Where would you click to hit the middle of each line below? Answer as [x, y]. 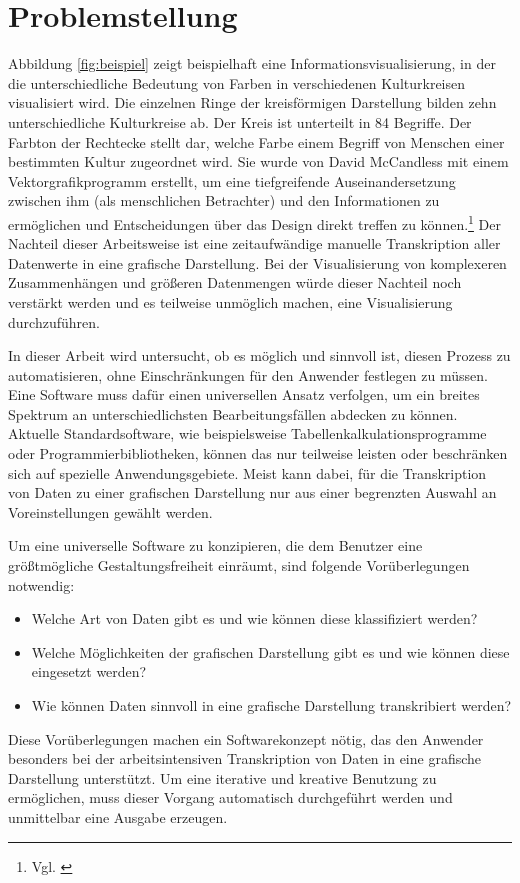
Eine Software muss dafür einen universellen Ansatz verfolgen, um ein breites [244, 394]
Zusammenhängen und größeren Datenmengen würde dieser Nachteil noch [235, 282]
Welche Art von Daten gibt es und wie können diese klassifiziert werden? [254, 618]
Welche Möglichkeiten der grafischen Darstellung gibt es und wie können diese [270, 651]
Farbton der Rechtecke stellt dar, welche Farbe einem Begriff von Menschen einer [256, 141]
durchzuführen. [54, 321]
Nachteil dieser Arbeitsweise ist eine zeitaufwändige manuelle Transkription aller [254, 243]
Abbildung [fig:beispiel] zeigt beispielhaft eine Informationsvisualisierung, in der [252, 63]
